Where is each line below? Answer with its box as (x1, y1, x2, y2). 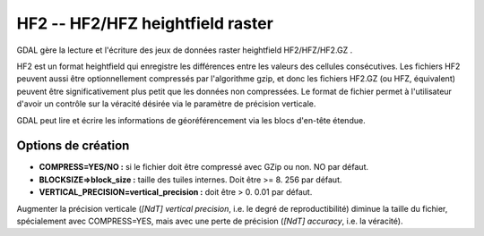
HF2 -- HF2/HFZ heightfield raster (16, 13, 273, 33)
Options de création (16, 139, 130, 154)
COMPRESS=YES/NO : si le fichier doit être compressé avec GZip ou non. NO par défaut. (39, 162, 369, 173)
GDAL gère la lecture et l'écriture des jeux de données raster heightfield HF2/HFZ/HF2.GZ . (16, 45, 353, 55)
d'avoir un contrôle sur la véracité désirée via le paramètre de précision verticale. (16, 98, 316, 109)
